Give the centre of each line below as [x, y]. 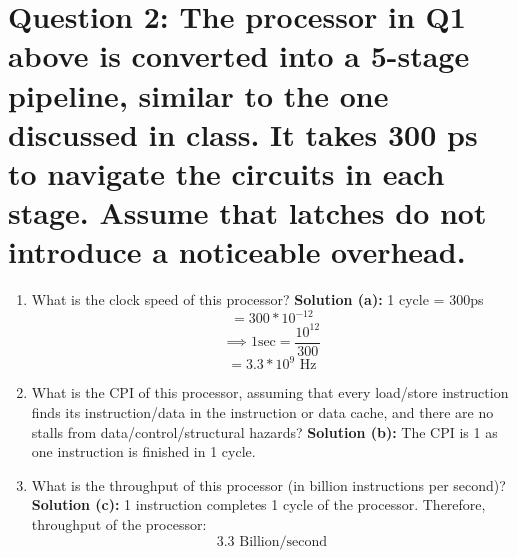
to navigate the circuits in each [226, 172]
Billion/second [283, 541]
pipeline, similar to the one [198, 94]
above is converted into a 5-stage [239, 55]
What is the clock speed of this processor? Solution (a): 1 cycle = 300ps [257, 299]
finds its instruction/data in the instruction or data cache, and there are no [262, 412]
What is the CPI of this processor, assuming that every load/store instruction [270, 392]
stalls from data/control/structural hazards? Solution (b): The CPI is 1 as [264, 431]
